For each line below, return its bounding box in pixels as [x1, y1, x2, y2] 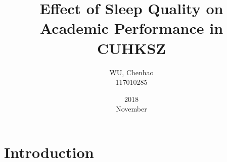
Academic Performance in [39, 18, 223, 38]
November [116, 103, 147, 114]
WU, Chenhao [109, 67, 154, 77]
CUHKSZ [97, 37, 166, 58]
